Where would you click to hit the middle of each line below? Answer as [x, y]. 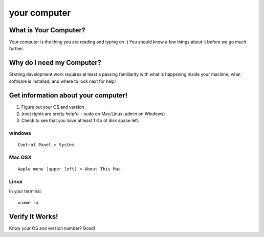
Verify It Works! [33, 216]
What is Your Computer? [47, 30]
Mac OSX [20, 158]
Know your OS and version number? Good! [52, 228]
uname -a [28, 202]
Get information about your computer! [68, 95]
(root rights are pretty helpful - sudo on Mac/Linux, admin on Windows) [93, 114]
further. [17, 48]
